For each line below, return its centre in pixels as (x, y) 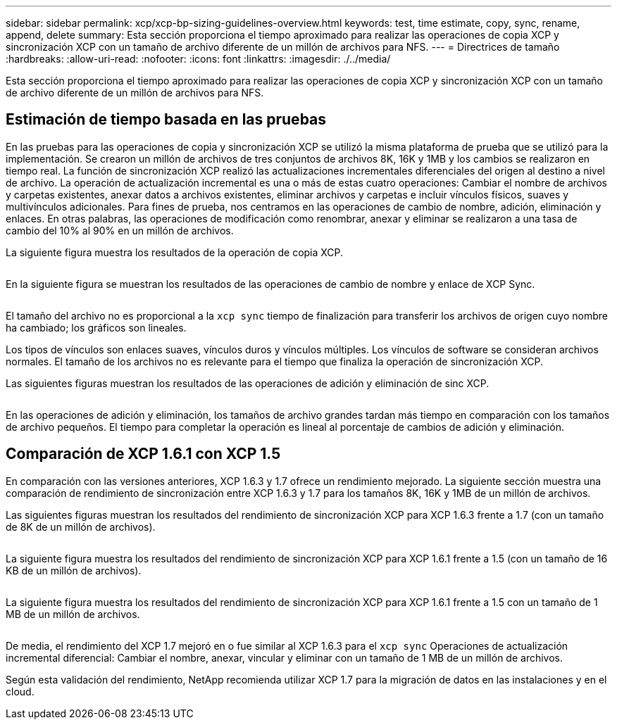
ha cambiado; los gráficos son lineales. (96, 327)
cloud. (20, 691)
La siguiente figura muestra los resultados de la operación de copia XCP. (175, 252)
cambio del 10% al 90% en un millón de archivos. (120, 230)
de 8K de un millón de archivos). (81, 527)
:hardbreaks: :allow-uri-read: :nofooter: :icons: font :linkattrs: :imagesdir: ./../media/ (198, 59)
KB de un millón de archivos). (74, 570)
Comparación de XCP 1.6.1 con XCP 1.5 (143, 454)
